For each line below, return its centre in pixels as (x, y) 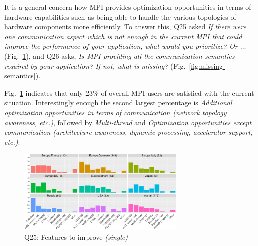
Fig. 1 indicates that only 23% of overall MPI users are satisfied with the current (129, 92)
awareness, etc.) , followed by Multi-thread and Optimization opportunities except (128, 122)
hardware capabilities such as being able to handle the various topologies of (120, 16)
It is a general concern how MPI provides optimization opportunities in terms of (128, 7)
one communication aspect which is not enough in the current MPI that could (123, 36)
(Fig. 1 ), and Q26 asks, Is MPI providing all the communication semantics (119, 56)
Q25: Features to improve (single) (76, 237)
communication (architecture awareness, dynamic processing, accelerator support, (128, 132)
